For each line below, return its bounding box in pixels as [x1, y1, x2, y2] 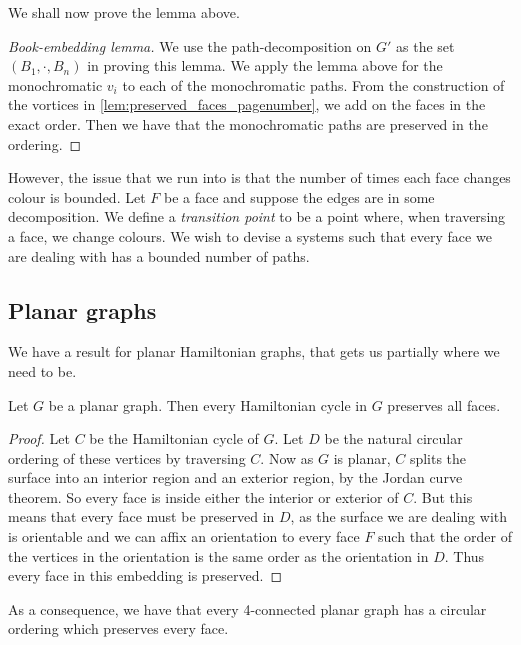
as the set [396, 35, 455, 56]
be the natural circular [324, 428, 463, 449]
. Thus [444, 545, 485, 566]
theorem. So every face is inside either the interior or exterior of [8, 486, 399, 507]
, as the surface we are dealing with [290, 506, 508, 527]
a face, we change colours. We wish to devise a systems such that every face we [8, 225, 492, 246]
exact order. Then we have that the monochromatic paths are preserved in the [8, 113, 488, 134]
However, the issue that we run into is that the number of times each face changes [8, 167, 511, 188]
